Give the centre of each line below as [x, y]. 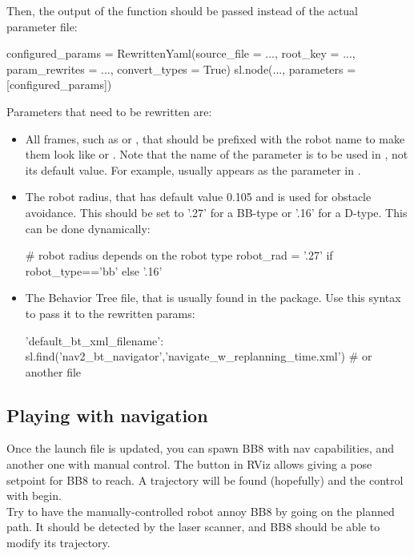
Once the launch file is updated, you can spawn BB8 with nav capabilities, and [201, 448]
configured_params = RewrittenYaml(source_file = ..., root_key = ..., [181, 53]
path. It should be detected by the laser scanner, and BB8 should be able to [193, 527]
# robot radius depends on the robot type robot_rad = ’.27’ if [179, 255]
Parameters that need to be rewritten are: [109, 111]
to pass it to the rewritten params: [110, 313]
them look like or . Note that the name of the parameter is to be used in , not [217, 154]
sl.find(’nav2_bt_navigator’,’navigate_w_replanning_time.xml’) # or [199, 356]
